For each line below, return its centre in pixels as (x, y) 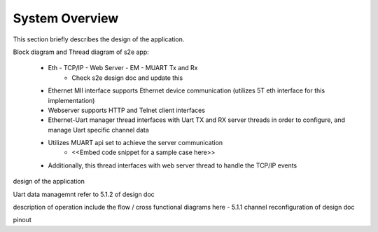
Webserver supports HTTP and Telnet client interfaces (127, 110)
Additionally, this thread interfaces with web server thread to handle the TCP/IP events (173, 165)
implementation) (71, 100)
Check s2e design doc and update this (127, 78)
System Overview (66, 18)
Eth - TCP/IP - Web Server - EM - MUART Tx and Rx (123, 68)
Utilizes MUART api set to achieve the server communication (135, 143)
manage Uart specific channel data (99, 130)
